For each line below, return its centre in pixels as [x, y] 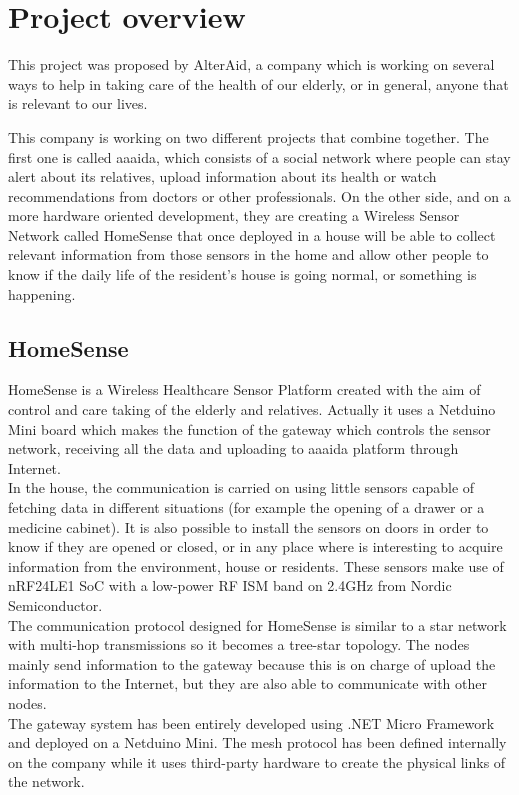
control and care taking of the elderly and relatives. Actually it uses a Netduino [252, 409]
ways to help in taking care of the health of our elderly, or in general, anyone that [258, 83]
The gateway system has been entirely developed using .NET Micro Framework [251, 722]
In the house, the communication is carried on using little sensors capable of [241, 487]
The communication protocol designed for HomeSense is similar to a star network [257, 624]
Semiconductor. [55, 604]
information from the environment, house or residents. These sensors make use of [256, 565]
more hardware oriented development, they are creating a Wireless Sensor [234, 215]
